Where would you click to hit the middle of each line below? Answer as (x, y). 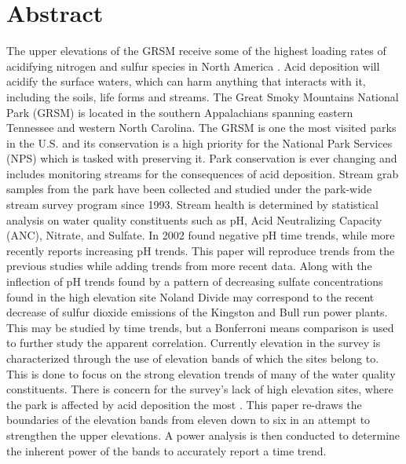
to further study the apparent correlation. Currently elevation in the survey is (194, 343)
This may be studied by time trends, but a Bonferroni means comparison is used (200, 327)
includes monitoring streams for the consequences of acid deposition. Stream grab (203, 173)
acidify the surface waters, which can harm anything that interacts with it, (186, 81)
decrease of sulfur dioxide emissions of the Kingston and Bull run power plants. (197, 312)
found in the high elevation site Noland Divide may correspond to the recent (190, 296)
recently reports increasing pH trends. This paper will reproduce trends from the (201, 250)
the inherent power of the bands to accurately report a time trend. (166, 450)
